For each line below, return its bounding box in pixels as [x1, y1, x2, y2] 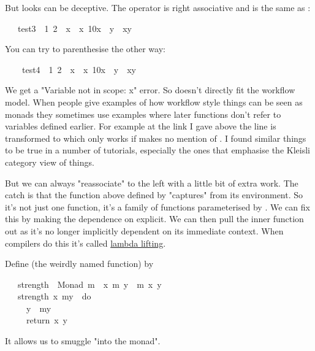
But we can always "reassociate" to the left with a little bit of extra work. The [5, 176, 298, 189]
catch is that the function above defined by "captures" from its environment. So [5, 188, 303, 201]
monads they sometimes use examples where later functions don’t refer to [5, 107, 281, 120]
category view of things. [5, 155, 94, 168]
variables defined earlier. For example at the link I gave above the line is [5, 120, 276, 133]
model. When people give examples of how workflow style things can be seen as [5, 95, 303, 108]
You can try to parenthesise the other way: [5, 42, 165, 55]
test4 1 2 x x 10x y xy [21, 63, 136, 75]
